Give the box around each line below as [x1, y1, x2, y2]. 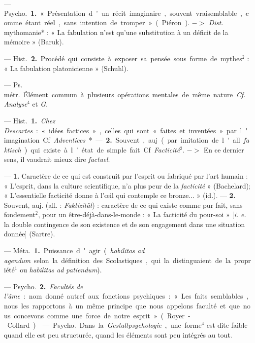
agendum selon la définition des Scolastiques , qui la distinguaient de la [4, 255, 231, 265]
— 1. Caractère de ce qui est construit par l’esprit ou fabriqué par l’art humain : [4, 170, 248, 181]
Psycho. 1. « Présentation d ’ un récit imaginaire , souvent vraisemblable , [4, 7, 243, 18]
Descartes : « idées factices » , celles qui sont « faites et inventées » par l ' [4, 125, 248, 135]
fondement [4, 209, 35, 220]
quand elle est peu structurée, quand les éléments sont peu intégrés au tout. [4, 329, 232, 340]
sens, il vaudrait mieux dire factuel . [4, 154, 110, 164]
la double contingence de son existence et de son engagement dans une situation [4, 219, 245, 229]
